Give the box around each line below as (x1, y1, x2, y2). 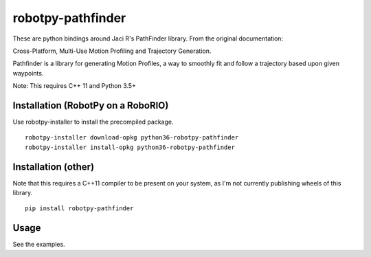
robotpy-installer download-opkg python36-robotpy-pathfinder (25, 134, 239, 142)
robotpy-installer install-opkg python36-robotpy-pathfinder (25, 143, 235, 151)
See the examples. (12, 241, 65, 249)
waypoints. (12, 69, 44, 77)
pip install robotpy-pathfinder (25, 205, 134, 212)
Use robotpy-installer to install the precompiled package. (12, 118, 175, 126)
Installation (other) (12, 161, 95, 172)
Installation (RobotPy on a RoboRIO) (12, 100, 169, 111)
